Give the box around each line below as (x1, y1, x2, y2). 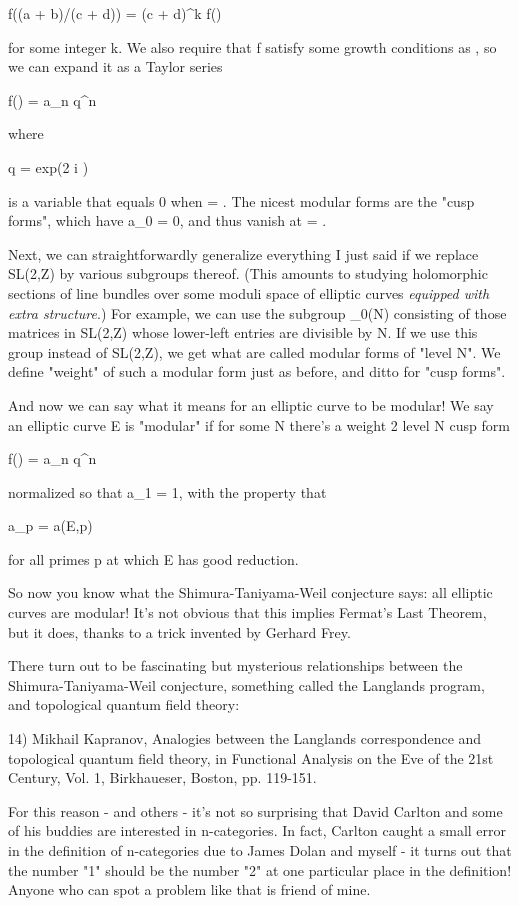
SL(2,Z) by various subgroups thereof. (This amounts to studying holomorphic (8, 263, 488, 284)
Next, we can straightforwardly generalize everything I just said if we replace (8, 243, 479, 264)
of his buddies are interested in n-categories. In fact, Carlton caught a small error (8, 820, 507, 841)
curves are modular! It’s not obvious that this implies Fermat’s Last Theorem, (8, 602, 487, 623)
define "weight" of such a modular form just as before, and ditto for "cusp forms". (8, 361, 506, 382)
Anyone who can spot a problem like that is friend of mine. (8, 879, 371, 900)
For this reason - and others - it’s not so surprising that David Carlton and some (8, 800, 503, 821)
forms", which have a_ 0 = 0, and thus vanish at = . (8, 210, 327, 231)
